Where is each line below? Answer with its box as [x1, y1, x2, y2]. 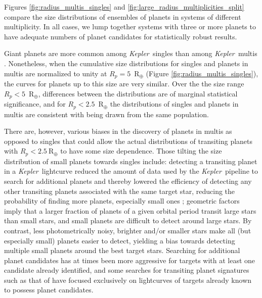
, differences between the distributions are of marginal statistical [38, 88, 238, 98]
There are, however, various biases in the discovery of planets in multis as [4, 126, 232, 136]
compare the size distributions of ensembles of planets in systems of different [4, 11, 241, 22]
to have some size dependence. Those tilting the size [60, 145, 222, 156]
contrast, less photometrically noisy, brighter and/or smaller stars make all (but [4, 225, 251, 235]
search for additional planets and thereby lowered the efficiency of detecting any [4, 175, 252, 186]
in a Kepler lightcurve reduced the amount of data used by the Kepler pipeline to [4, 166, 258, 176]
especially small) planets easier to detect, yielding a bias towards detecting [4, 235, 235, 245]
